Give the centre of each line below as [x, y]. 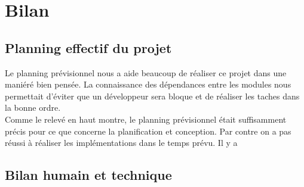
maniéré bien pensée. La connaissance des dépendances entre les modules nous [148, 84]
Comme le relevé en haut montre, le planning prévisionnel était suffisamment [146, 119]
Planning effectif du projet [88, 47]
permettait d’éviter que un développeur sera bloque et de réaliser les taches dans [152, 96]
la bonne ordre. [33, 107]
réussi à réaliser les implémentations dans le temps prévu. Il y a [121, 143]
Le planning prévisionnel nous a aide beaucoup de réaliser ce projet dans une [146, 72]
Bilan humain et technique [88, 175]
